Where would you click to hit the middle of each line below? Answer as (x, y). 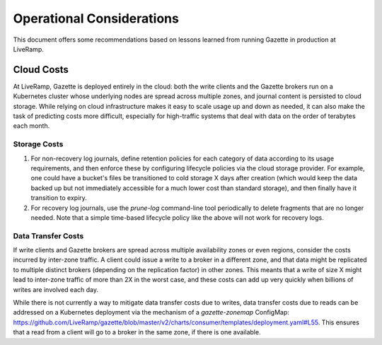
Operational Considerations (96, 18)
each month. (31, 126)
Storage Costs (38, 144)
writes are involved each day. (56, 289)
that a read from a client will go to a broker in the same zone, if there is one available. (137, 332)
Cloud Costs (41, 70)
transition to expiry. (59, 198)
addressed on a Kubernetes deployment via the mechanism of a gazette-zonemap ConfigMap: (151, 312)
